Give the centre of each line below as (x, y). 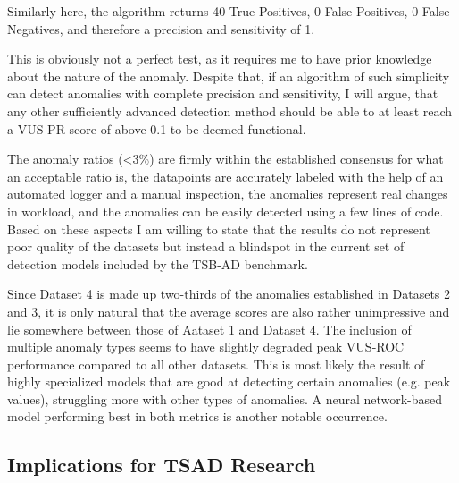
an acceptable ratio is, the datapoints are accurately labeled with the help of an (225, 176)
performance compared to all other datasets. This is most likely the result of (216, 364)
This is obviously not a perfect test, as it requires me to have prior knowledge (220, 59)
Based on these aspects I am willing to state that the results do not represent (219, 229)
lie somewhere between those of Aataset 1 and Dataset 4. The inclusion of (209, 329)
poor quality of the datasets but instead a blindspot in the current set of (206, 246)
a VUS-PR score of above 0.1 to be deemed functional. (157, 128)
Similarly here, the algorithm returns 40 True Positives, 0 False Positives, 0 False (229, 11)
